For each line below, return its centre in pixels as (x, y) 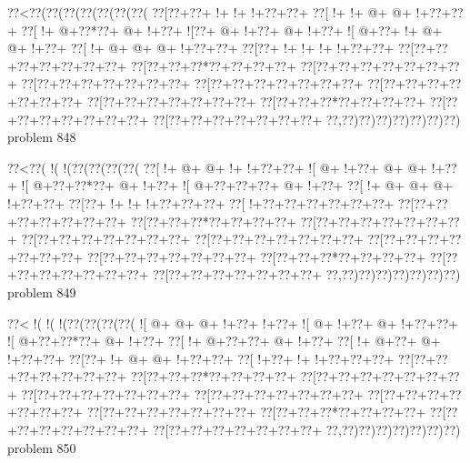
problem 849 (42, 292)
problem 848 (42, 137)
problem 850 (42, 447)
